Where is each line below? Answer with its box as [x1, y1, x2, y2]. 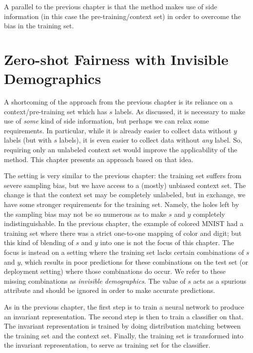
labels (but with [4, 135, 52, 145]
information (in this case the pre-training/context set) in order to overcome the [4, 11, 241, 21]
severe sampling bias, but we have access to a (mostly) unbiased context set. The [4, 180, 246, 190]
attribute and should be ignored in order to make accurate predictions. [4, 285, 215, 295]
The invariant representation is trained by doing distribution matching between [4, 321, 241, 331]
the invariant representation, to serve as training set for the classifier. [4, 340, 211, 350]
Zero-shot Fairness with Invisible [4, 49, 229, 69]
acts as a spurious [193, 275, 246, 286]
